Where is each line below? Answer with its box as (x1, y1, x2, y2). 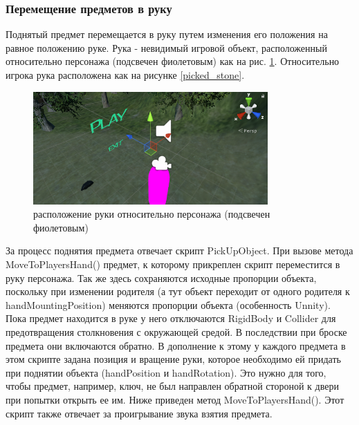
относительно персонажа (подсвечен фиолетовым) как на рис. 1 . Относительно (6, 54, 340, 68)
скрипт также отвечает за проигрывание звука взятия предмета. (6, 406, 273, 420)
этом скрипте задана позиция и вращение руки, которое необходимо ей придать (6, 352, 341, 366)
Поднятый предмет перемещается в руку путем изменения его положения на (6, 27, 328, 41)
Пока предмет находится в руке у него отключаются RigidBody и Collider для (6, 311, 336, 325)
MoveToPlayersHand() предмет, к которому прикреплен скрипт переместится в (6, 256, 340, 271)
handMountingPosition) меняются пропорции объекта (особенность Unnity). (6, 297, 331, 312)
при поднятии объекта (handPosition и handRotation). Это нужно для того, (6, 365, 326, 379)
